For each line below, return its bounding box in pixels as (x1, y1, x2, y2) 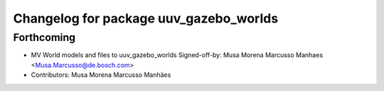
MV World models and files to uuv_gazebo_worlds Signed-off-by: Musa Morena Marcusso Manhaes (31, 51, 324, 59)
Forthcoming (13, 31, 76, 44)
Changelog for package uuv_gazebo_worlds (13, 11, 279, 26)
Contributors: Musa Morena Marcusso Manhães (31, 71, 171, 79)
